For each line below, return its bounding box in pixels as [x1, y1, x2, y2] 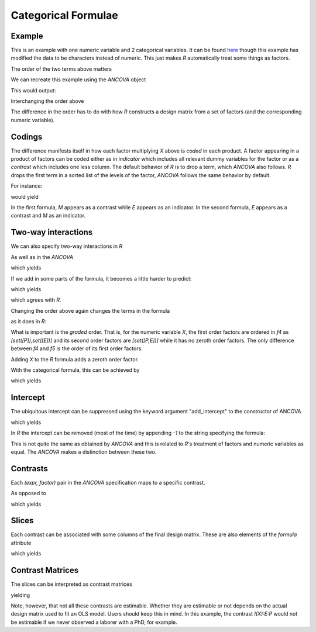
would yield [11, 193, 39, 200]
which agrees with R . [11, 296, 61, 303]
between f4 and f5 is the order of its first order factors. [11, 345, 143, 352]
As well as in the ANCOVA [11, 253, 73, 260]
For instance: [11, 182, 43, 189]
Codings [11, 132, 43, 141]
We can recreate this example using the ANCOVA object [11, 76, 146, 83]
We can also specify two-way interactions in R [11, 243, 123, 250]
